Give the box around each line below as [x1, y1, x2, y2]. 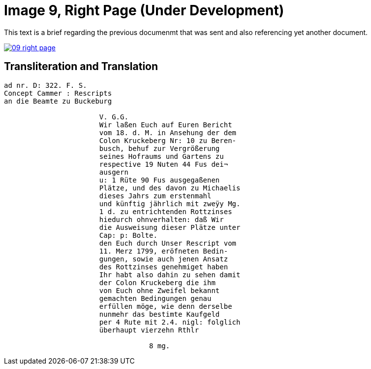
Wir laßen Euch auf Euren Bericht [99, 120, 232, 129]
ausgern [99, 168, 128, 176]
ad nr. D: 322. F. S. [4, 81, 87, 89]
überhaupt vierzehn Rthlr [99, 326, 199, 334]
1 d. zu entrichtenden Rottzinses [99, 207, 232, 216]
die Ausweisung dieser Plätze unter [99, 223, 241, 231]
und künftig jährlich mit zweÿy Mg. [99, 199, 241, 208]
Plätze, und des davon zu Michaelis [99, 184, 241, 192]
